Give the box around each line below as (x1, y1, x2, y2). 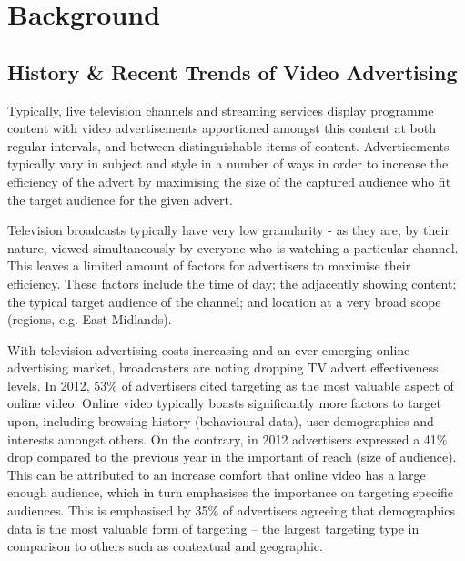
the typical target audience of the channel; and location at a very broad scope (7, 291, 441, 311)
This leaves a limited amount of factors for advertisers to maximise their (7, 256, 411, 275)
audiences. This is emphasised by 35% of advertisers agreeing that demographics (7, 501, 455, 520)
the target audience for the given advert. (7, 189, 233, 209)
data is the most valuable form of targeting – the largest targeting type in (7, 518, 420, 537)
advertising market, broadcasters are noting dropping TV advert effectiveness (7, 358, 439, 377)
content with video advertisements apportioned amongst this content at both (7, 118, 436, 138)
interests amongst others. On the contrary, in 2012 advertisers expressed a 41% (7, 429, 448, 448)
